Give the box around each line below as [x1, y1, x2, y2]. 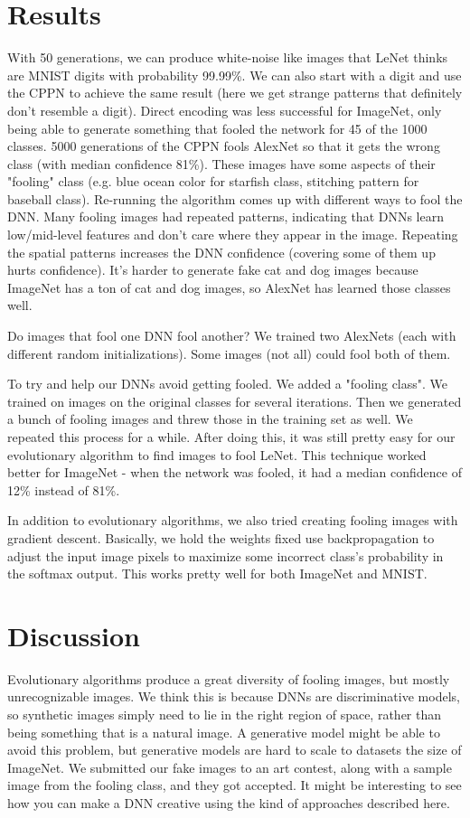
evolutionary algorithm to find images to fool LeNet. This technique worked [7, 445, 427, 464]
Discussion [7, 616, 140, 653]
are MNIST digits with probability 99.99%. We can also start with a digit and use [7, 65, 462, 84]
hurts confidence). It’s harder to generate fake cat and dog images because [7, 260, 418, 279]
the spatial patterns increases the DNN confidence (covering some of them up [7, 242, 436, 261]
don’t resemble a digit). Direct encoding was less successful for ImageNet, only [7, 100, 442, 119]
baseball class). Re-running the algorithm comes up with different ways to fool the [7, 189, 463, 208]
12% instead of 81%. [7, 480, 120, 499]
